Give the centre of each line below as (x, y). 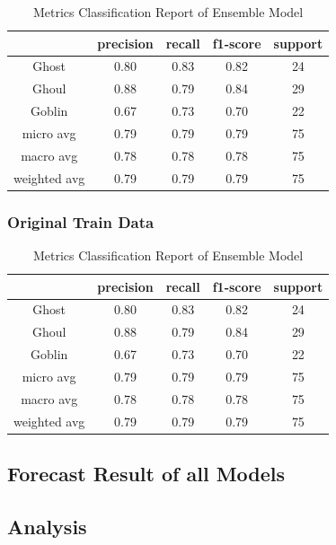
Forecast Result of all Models (146, 474)
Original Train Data (81, 221)
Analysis (47, 526)
